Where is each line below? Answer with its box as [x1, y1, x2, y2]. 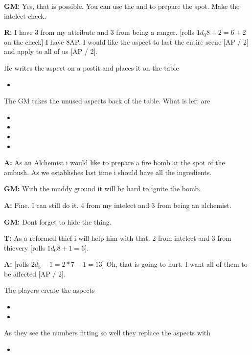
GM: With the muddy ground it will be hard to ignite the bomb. [4, 183, 201, 194]
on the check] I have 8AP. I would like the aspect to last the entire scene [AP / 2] [4, 36, 249, 47]
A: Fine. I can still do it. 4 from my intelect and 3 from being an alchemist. [4, 200, 231, 210]
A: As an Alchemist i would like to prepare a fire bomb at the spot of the [4, 157, 225, 168]
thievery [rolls [4, 242, 45, 253]
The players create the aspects [4, 285, 95, 295]
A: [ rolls [4, 259, 29, 269]
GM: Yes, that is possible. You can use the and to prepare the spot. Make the [4, 1, 240, 11]
